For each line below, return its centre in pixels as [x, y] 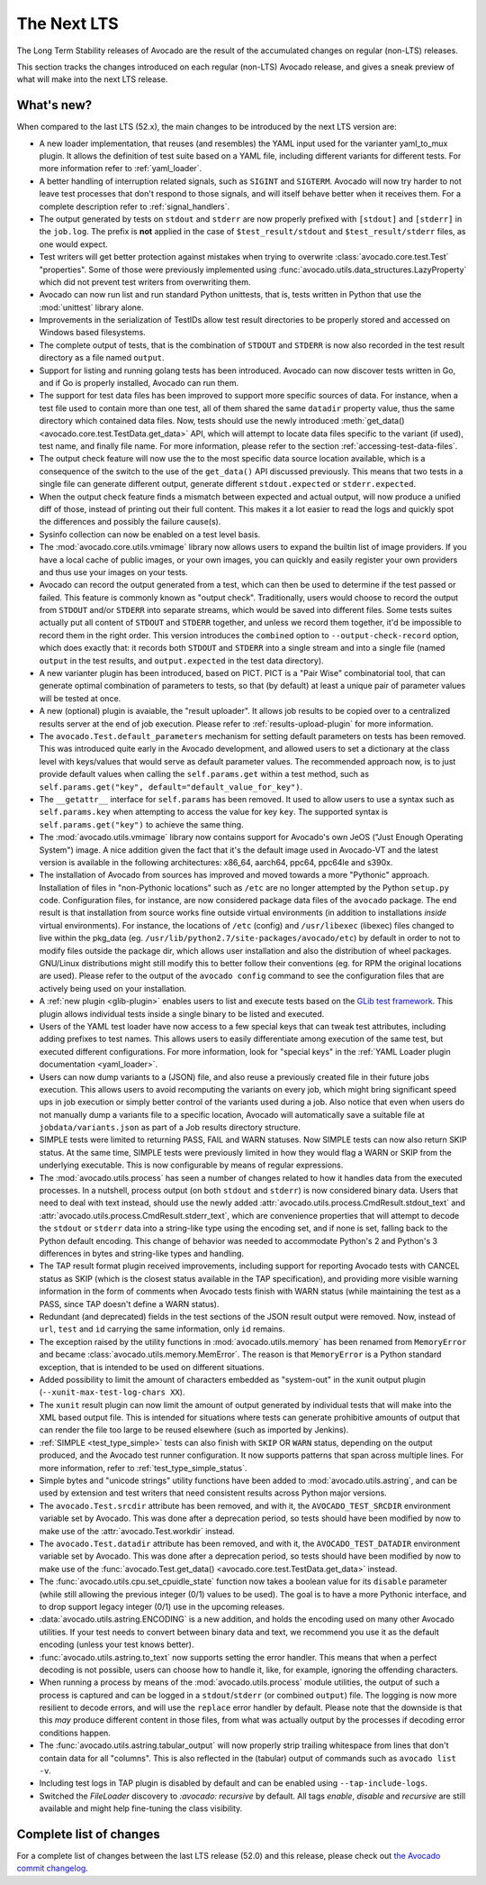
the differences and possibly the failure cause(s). [130, 522]
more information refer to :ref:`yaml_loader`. [121, 169]
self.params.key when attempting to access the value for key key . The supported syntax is [214, 812]
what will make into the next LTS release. [92, 79]
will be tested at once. [80, 698]
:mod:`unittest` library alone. [91, 307]
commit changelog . [53, 1868]
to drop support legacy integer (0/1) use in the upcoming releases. [162, 1606]
